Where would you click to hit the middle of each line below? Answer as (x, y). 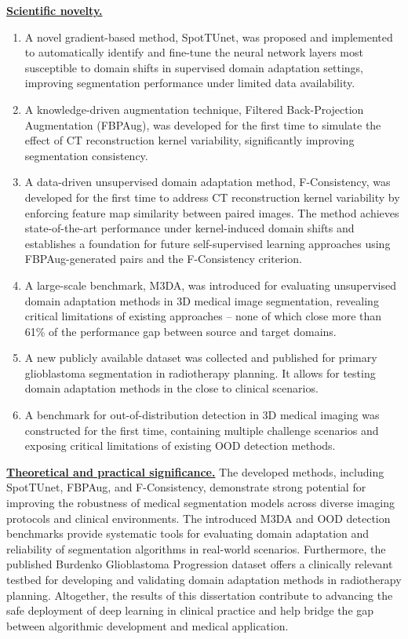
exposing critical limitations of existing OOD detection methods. (180, 445)
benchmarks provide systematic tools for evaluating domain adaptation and (188, 533)
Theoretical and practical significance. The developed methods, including (195, 471)
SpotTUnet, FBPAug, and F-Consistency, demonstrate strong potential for (186, 487)
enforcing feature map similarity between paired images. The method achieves (212, 212)
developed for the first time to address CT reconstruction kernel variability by (212, 197)
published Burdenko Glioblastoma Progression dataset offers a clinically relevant (200, 564)
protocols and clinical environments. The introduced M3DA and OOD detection (199, 518)
